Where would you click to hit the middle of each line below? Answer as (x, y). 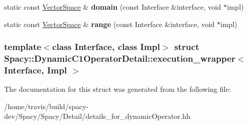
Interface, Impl (36, 70)
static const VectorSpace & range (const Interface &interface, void (109, 24)
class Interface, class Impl (106, 47)
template (23, 47)
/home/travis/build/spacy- (46, 106)
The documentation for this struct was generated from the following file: (118, 89)
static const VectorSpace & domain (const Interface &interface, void (113, 7)
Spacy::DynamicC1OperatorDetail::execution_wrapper (120, 58)
